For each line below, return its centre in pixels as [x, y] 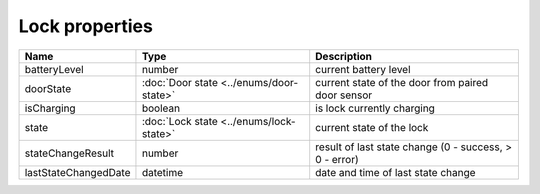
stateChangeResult [69, 153]
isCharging [50, 108]
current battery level [363, 69]
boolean [160, 108]
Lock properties [86, 26]
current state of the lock [372, 127]
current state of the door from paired [402, 82]
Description [343, 56]
